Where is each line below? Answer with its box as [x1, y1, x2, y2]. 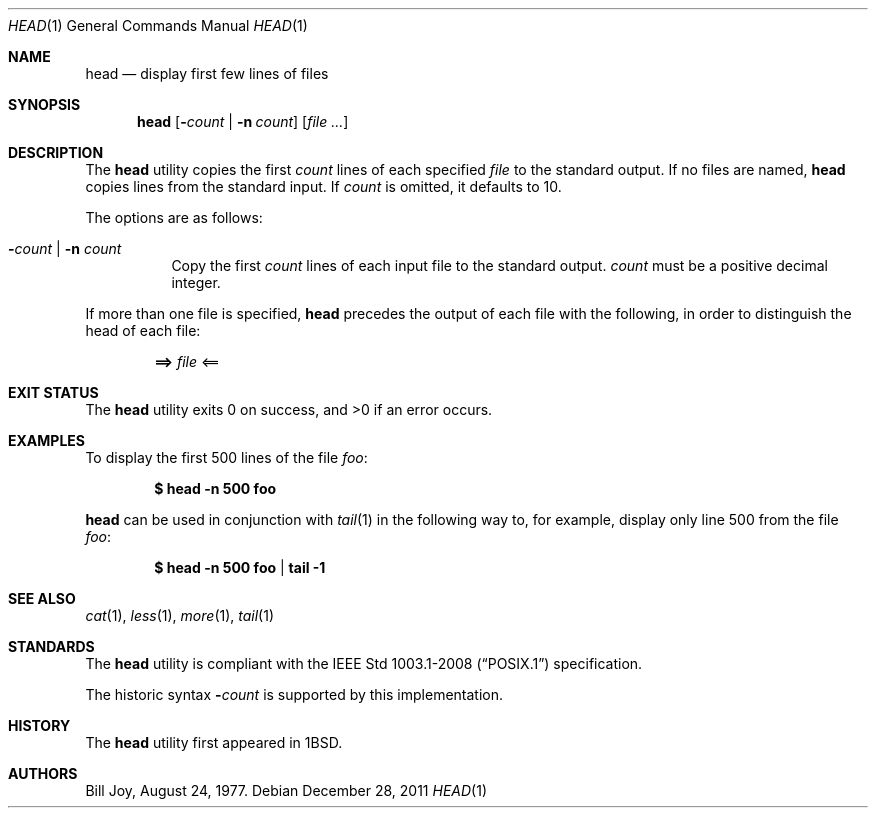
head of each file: [85, 322, 201, 339]
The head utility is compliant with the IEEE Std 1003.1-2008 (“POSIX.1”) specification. [85, 655, 643, 672]
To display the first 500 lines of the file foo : [85, 449, 368, 466]
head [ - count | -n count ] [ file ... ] [137, 113, 349, 130]
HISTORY [8, 717, 71, 734]
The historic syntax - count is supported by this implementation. [85, 686, 504, 703]
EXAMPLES [8, 432, 85, 449]
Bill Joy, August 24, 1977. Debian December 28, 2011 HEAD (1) [85, 782, 488, 799]
